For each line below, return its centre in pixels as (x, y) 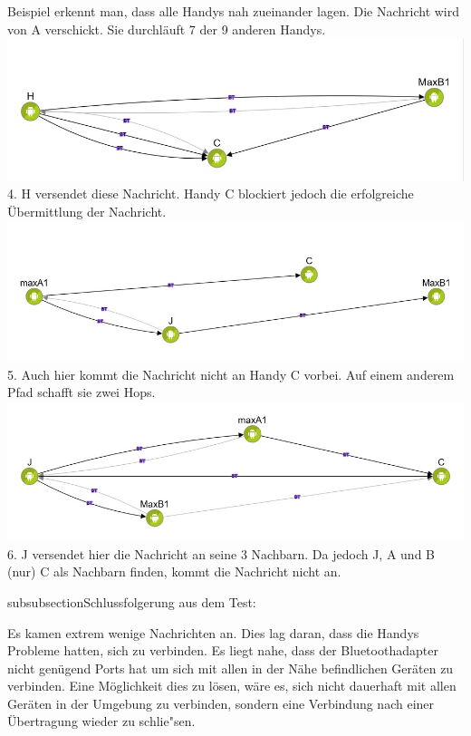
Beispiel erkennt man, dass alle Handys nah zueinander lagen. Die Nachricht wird (234, 11)
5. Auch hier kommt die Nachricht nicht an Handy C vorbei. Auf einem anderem (231, 374)
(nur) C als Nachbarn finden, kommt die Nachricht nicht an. (174, 571)
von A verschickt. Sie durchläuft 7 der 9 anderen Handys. (167, 29)
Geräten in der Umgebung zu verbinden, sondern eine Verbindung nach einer (221, 703)
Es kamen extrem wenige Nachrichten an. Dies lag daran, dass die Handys (213, 632)
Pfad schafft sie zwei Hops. (82, 392)
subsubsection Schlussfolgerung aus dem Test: (132, 601)
